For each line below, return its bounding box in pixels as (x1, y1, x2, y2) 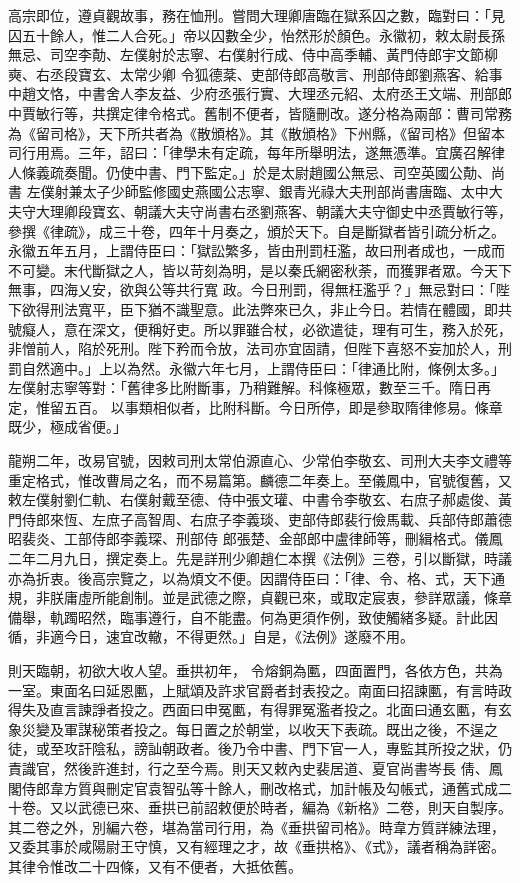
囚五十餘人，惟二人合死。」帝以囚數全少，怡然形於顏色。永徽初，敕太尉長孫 (8, 24, 505, 45)
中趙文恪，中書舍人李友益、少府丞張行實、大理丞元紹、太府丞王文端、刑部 (8, 83, 498, 104)
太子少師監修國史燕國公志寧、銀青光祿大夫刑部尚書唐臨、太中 (82, 181, 489, 202)
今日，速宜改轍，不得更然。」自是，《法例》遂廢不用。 (63, 626, 414, 647)
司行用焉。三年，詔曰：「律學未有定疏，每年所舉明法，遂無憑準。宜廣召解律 (8, 142, 505, 163)
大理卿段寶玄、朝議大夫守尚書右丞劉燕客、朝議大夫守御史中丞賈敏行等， (35, 200, 512, 221)
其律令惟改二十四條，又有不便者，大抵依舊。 (8, 855, 302, 876)
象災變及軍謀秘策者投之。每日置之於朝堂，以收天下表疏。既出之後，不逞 (8, 718, 484, 739)
